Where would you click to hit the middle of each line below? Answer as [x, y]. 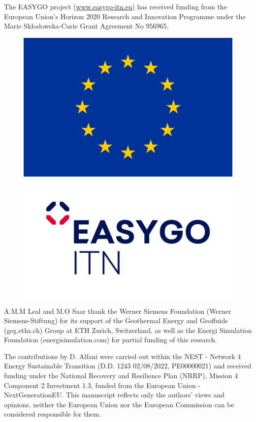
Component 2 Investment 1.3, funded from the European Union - [102, 385]
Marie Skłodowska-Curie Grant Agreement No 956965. [86, 26]
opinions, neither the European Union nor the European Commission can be [119, 404]
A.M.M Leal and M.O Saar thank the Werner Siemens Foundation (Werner [118, 311]
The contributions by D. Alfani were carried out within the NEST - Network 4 [123, 356]
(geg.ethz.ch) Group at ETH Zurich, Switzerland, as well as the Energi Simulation [128, 330]
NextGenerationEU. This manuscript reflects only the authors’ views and [114, 395]
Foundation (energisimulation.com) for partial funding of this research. [111, 340]
